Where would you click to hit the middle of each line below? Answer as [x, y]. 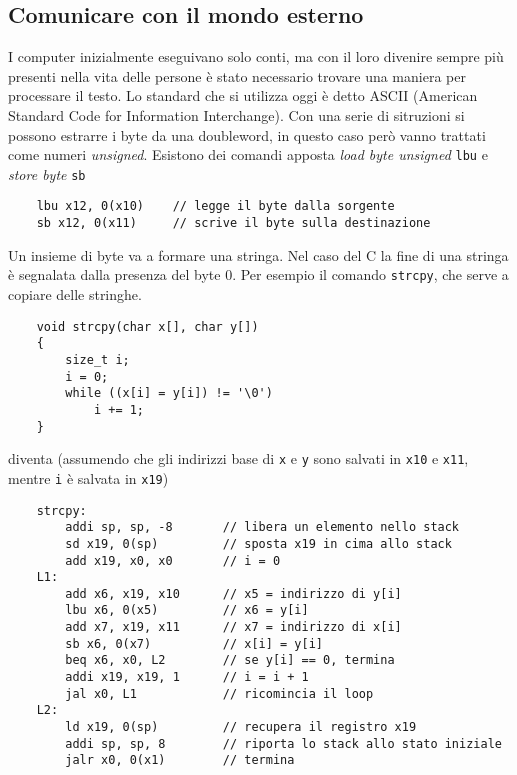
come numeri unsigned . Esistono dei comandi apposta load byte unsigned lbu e [248, 154]
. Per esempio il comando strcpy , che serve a [370, 274]
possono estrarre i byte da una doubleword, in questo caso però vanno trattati [247, 134]
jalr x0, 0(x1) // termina [180, 760]
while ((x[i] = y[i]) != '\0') [169, 393]
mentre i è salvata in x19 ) [88, 477]
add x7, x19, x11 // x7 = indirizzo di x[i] [233, 627]
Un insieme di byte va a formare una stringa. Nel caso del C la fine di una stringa [258, 254]
